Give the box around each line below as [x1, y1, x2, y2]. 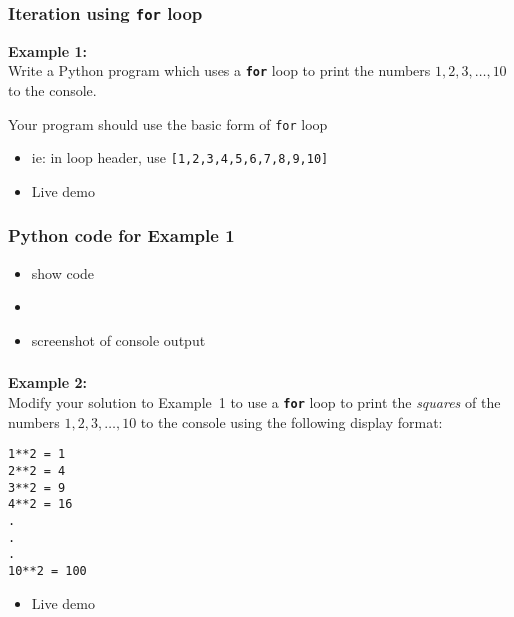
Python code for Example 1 [8, 223, 235, 248]
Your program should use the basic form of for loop [8, 113, 328, 134]
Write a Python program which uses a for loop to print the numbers [8, 60, 431, 81]
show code [31, 262, 95, 283]
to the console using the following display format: [140, 411, 443, 432]
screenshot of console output [31, 329, 206, 350]
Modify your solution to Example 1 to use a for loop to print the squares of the [8, 392, 501, 413]
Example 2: [8, 372, 87, 393]
